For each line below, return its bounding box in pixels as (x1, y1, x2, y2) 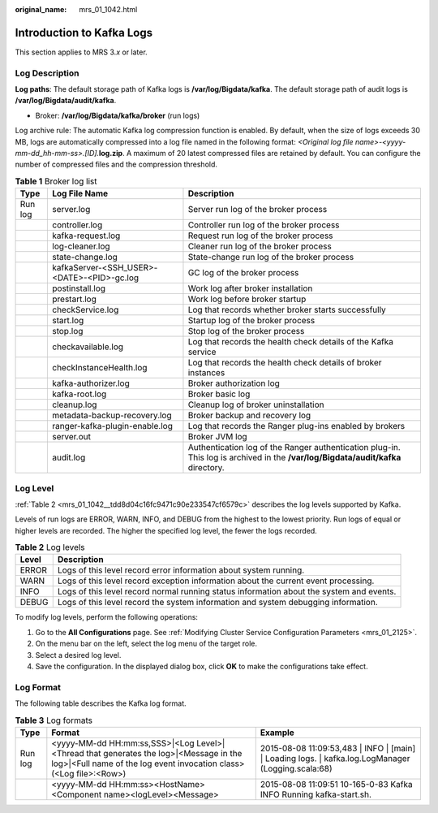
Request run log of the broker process (187, 230, 333, 241)
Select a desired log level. (35, 650, 122, 659)
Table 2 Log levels (15, 542, 85, 553)
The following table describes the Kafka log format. (15, 698, 187, 708)
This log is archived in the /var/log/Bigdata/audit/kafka (187, 452, 401, 463)
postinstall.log (52, 283, 105, 294)
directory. (187, 462, 225, 474)
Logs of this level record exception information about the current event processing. (57, 575, 375, 586)
